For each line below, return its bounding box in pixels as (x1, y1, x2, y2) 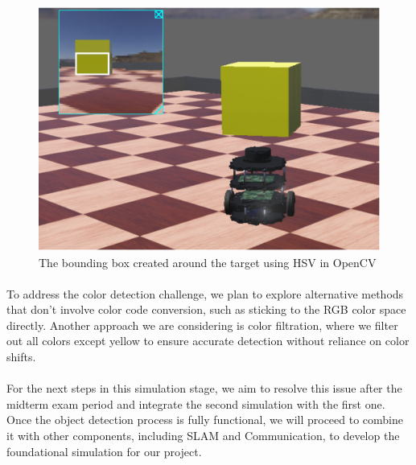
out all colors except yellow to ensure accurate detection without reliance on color (6, 332, 410, 349)
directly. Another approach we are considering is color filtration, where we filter (6, 316, 398, 333)
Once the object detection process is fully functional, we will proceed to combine (6, 411, 404, 428)
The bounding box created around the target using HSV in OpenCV (39, 253, 377, 270)
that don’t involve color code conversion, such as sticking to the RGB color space (6, 301, 406, 318)
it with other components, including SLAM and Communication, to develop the (6, 427, 400, 444)
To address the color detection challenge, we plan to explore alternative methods (6, 285, 404, 302)
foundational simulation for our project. (6, 442, 202, 459)
